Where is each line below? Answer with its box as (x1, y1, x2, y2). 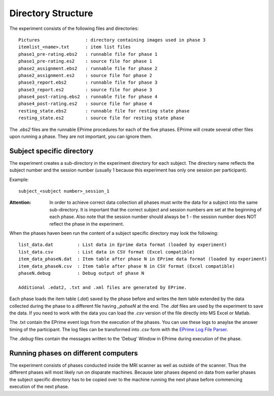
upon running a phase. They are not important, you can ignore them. (9, 133, 152, 139)
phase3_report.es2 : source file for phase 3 (18, 87, 152, 92)
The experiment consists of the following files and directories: (9, 25, 139, 31)
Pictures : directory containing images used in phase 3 (18, 37, 206, 43)
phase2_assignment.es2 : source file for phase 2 (18, 73, 152, 78)
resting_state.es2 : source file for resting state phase (18, 115, 185, 121)
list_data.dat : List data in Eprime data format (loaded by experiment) (18, 242, 227, 248)
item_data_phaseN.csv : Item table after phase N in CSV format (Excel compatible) (18, 263, 235, 269)
